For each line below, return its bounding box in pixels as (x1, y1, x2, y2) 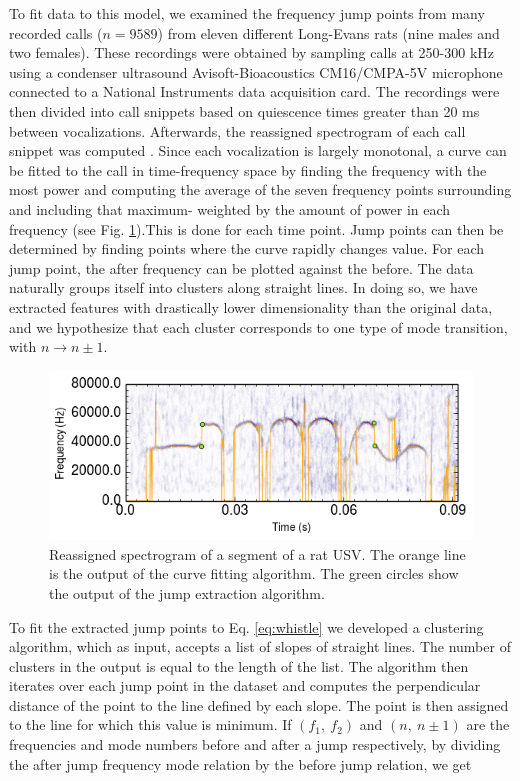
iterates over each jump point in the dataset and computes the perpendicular (9, 675, 481, 696)
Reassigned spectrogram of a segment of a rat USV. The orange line (49, 543, 466, 564)
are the (466, 714, 510, 735)
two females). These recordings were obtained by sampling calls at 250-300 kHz (9, 42, 494, 63)
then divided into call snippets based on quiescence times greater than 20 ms (9, 100, 480, 121)
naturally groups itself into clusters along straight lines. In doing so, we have (9, 277, 478, 298)
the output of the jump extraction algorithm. (49, 582, 325, 603)
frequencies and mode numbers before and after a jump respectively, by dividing (9, 734, 501, 755)
